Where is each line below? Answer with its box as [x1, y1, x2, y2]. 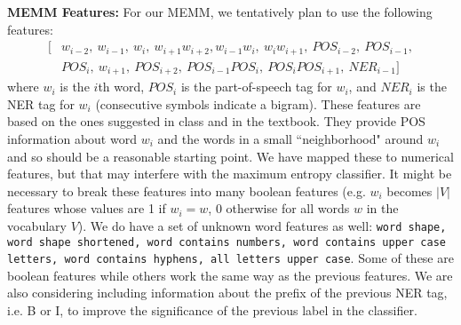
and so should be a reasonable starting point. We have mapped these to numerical [7, 147, 454, 165]
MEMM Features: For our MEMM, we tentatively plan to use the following [7, 3, 433, 20]
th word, [98, 77, 145, 96]
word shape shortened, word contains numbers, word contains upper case [7, 235, 446, 249]
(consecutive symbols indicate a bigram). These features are [95, 94, 421, 113]
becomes [386, 181, 433, 200]
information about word [7, 129, 137, 147]
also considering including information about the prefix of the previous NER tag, [7, 283, 448, 302]
